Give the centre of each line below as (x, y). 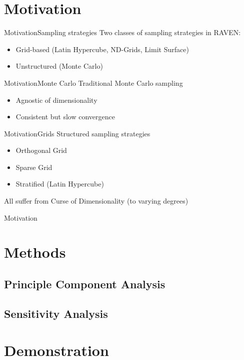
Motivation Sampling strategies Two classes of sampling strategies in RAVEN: (122, 32)
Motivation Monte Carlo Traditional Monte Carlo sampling (93, 82)
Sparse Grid (34, 167)
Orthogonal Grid (41, 150)
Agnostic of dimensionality (56, 100)
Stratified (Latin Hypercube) (60, 184)
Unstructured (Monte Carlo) (59, 66)
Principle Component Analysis (85, 284)
